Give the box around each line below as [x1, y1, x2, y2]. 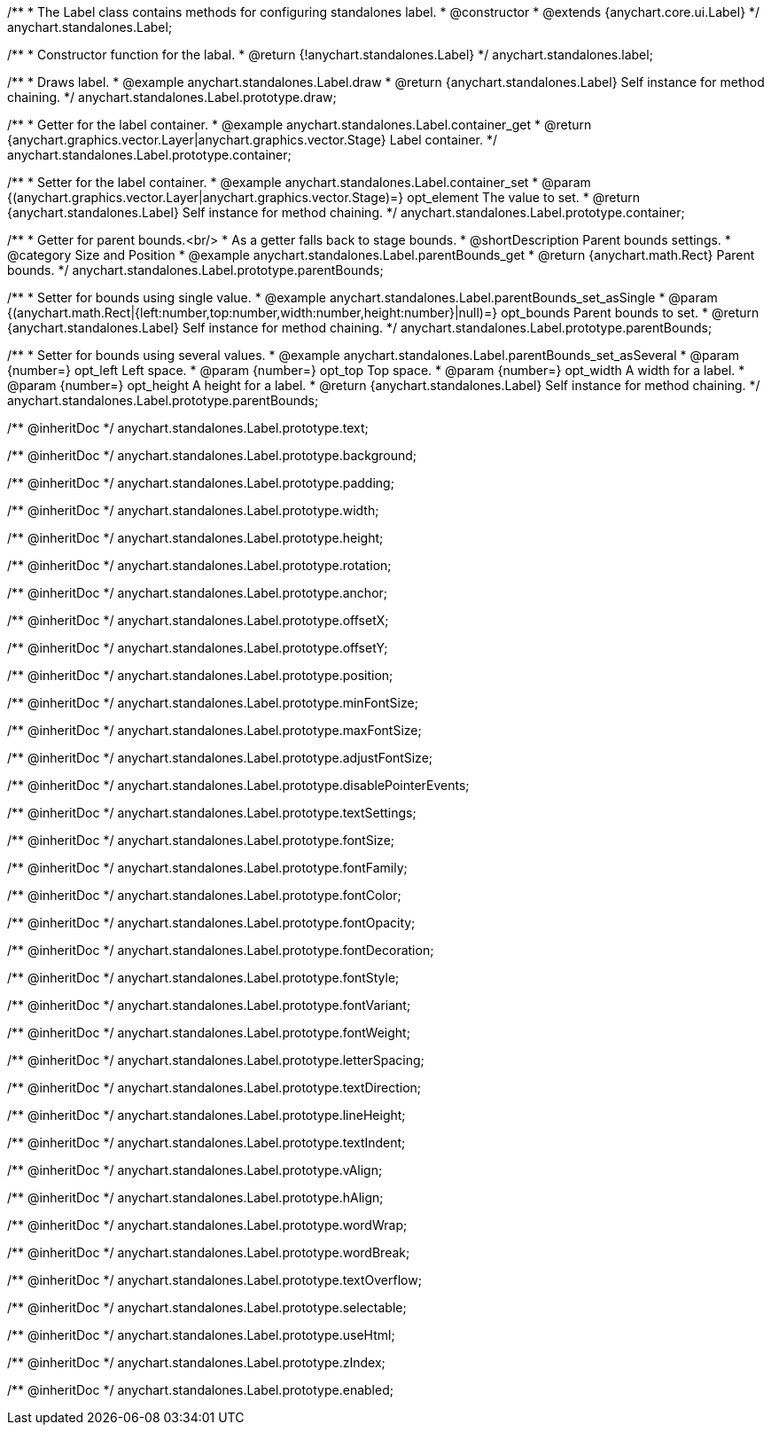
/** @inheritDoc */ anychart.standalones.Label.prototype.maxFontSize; [7, 723, 422, 738]
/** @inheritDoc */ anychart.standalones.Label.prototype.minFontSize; [7, 695, 418, 710]
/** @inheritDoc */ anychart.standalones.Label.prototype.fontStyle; [7, 970, 400, 985]
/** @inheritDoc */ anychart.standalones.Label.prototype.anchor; [7, 585, 388, 600]
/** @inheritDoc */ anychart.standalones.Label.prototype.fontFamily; [7, 860, 408, 875]
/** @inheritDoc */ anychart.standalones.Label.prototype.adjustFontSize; [7, 750, 433, 765]
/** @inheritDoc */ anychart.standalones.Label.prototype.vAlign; [7, 1162, 383, 1178]
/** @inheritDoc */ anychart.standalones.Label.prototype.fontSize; [7, 833, 395, 848]
